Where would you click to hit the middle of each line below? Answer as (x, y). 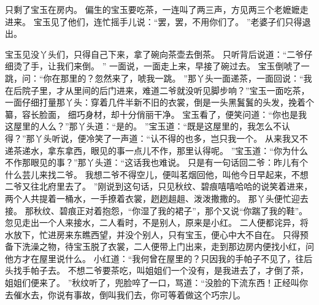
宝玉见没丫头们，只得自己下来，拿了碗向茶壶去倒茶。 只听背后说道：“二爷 (155, 54)
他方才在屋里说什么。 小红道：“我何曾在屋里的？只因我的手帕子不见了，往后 (159, 258)
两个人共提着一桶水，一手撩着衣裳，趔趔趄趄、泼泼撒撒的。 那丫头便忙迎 (152, 198)
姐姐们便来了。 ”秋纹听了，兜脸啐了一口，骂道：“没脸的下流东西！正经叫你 (156, 283)
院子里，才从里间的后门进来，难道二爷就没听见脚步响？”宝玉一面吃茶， (166, 90)
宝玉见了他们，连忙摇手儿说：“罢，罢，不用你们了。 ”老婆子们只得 (168, 21)
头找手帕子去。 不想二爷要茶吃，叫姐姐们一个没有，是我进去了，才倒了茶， (157, 270)
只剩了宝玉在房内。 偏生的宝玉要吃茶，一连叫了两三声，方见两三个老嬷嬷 (152, 9)
